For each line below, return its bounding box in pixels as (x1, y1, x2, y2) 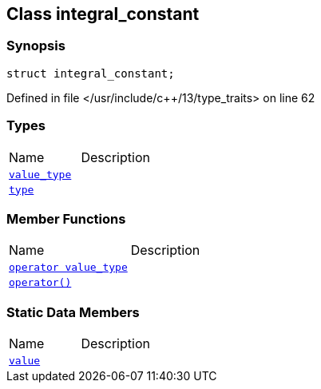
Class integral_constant (6, 4, 200, 24)
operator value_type (9, 261, 128, 274)
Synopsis (6, 38, 65, 54)
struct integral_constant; (6, 66, 175, 80)
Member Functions (6, 210, 126, 227)
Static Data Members (6, 304, 140, 320)
